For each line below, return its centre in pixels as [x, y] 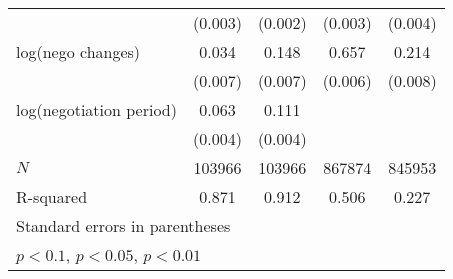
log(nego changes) [78, 51]
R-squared [52, 196]
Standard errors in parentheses [123, 225]
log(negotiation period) [96, 109]
